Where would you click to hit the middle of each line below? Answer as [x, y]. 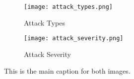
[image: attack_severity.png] [74, 39]
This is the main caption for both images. [67, 70]
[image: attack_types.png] [68, 7]
